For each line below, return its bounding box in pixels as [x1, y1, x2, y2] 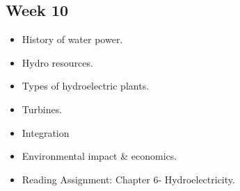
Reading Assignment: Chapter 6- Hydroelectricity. [22, 172, 235, 186]
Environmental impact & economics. [22, 149, 177, 163]
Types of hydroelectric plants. [22, 78, 150, 93]
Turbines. [22, 101, 63, 116]
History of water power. [22, 32, 123, 47]
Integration [22, 125, 70, 140]
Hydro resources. [22, 55, 93, 69]
